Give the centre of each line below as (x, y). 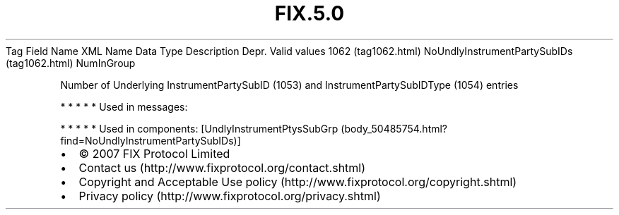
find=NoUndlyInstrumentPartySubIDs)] (151, 140)
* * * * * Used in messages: (124, 106)
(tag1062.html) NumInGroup (71, 63)
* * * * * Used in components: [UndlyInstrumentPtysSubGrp (199, 128)
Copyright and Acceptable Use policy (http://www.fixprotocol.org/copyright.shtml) (298, 182)
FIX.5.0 (309, 13)
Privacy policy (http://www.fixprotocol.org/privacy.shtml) (230, 196)
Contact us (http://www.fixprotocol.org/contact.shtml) (222, 167)
